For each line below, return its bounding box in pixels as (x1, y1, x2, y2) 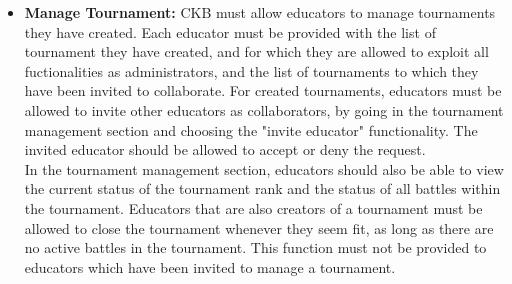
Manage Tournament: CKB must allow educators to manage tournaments (24, 2, 496, 22)
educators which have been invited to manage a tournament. (24, 256, 396, 277)
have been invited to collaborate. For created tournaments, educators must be (24, 80, 502, 101)
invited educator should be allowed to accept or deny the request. (24, 139, 426, 160)
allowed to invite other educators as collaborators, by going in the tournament (24, 99, 504, 120)
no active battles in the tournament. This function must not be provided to (24, 237, 487, 258)
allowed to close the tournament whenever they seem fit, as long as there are (24, 217, 494, 238)
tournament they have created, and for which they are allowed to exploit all (24, 41, 489, 62)
